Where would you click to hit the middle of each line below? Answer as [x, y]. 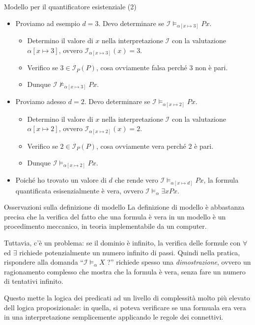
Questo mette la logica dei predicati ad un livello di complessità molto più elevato [127, 297]
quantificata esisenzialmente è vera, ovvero [79, 190]
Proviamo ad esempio [48, 23]
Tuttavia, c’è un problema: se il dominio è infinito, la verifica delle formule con [122, 242]
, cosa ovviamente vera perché [141, 146]
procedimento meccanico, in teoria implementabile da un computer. [105, 226]
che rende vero [136, 180]
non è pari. [212, 68]
